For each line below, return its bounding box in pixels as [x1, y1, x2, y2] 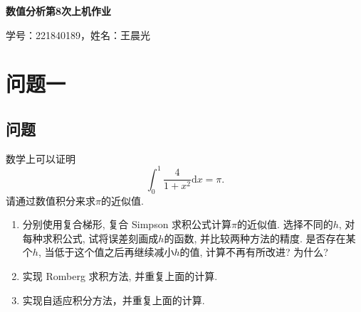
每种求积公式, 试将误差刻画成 [22, 230, 159, 245]
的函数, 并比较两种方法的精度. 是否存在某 [164, 230, 356, 245]
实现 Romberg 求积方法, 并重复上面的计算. [22, 269, 218, 284]
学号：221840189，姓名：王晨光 [6, 27, 150, 42]
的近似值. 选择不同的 [237, 217, 333, 232]
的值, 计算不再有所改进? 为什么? [179, 244, 328, 259]
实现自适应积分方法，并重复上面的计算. [22, 292, 205, 307]
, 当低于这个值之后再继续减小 [38, 244, 174, 259]
